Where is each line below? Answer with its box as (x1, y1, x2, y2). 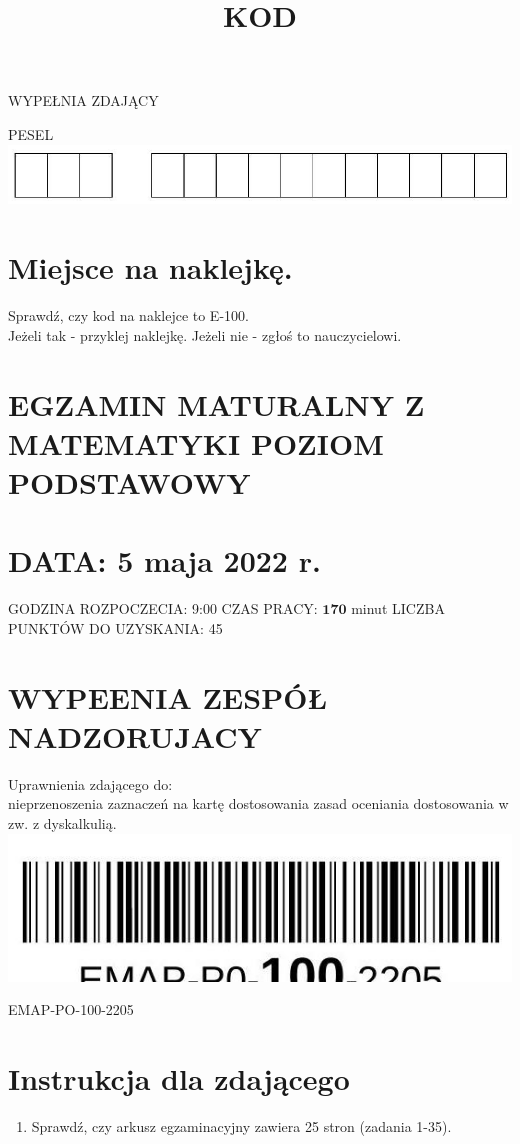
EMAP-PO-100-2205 (8, 999, 134, 1020)
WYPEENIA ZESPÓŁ (8, 676, 327, 717)
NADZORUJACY (8, 715, 262, 756)
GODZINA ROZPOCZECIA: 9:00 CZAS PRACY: (8, 598, 318, 619)
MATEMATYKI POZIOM (8, 422, 384, 463)
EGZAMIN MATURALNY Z (8, 383, 425, 424)
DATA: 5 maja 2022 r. (8, 540, 321, 581)
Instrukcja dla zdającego (8, 1058, 350, 1099)
